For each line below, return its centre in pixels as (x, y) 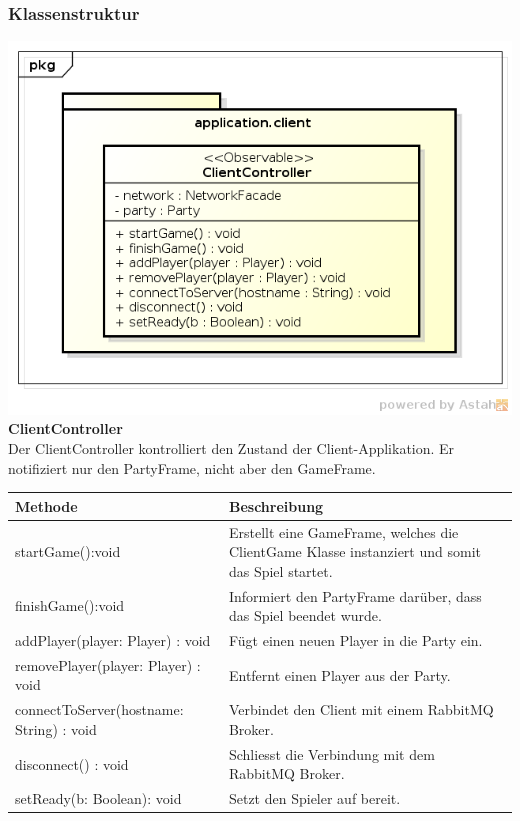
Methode (46, 505)
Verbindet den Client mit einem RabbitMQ (361, 709)
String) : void (56, 728)
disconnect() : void (72, 763)
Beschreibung (276, 505)
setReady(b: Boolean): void (98, 798)
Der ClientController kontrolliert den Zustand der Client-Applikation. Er (231, 448)
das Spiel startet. (280, 570)
